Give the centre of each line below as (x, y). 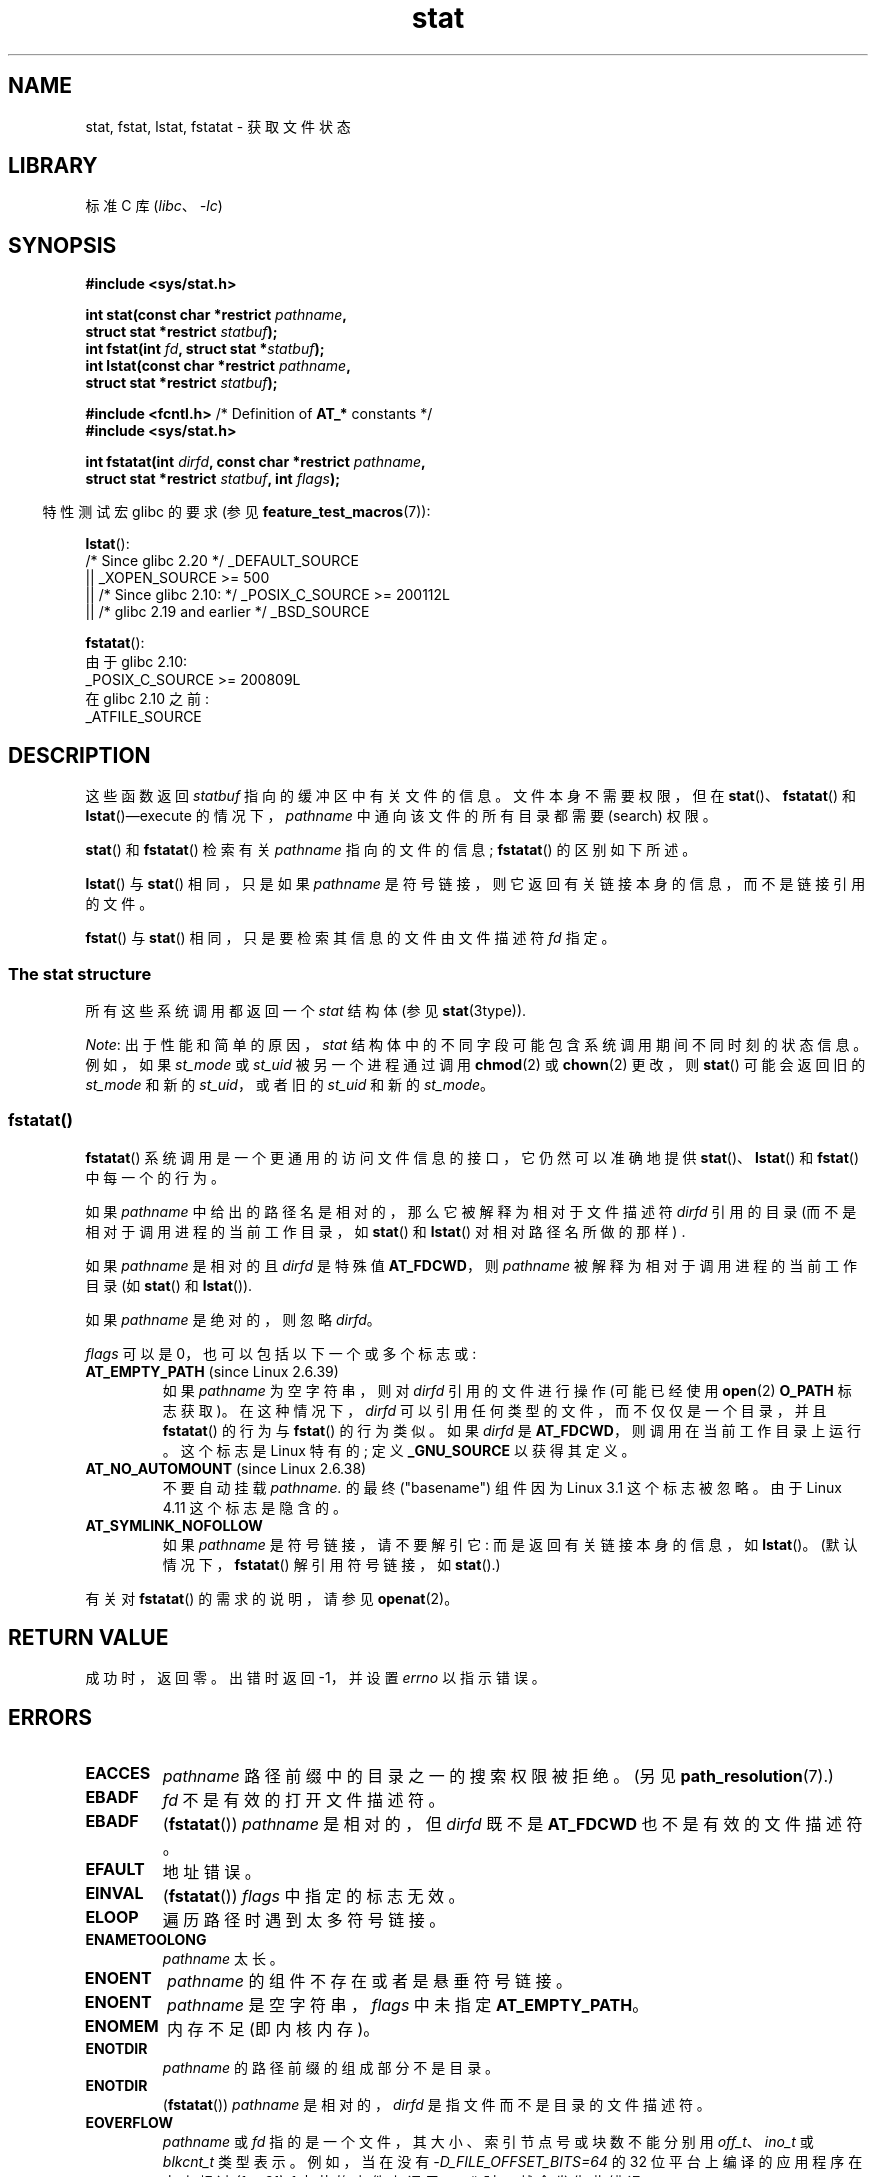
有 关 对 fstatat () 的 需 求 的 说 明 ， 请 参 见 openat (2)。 (272, 1598)
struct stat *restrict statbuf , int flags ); (212, 479)
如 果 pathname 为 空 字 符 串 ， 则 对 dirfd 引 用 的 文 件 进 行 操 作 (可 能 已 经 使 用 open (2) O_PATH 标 (507, 1390)
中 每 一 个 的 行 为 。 (155, 1177)
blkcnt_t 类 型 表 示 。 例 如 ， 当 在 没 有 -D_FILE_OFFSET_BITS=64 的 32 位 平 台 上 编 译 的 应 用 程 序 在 (512, 2162)
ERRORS (50, 1717)
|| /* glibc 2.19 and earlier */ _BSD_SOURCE (227, 612)
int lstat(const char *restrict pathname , (218, 366)
